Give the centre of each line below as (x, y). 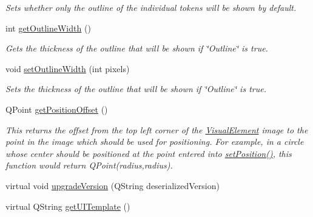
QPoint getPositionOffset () (57, 109)
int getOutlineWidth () (48, 28)
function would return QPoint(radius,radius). (89, 165)
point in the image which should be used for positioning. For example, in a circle (155, 142)
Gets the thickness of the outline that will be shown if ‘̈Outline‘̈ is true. (137, 48)
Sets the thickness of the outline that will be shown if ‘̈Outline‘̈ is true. (136, 89)
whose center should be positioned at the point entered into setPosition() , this (149, 153)
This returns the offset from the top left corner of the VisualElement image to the (157, 129)
